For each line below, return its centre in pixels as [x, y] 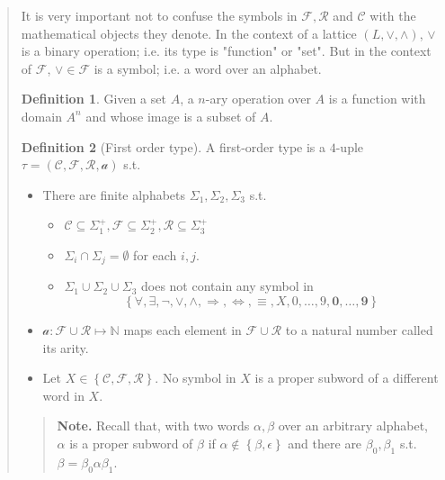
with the [393, 15]
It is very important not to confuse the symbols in [159, 15]
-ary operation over [258, 99]
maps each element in [182, 329]
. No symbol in [196, 378]
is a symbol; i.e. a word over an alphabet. [208, 68]
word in [63, 395]
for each [155, 254]
